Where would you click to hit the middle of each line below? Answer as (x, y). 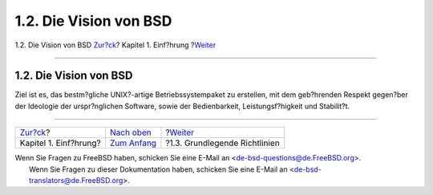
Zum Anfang (133, 143)
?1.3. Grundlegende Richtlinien (223, 143)
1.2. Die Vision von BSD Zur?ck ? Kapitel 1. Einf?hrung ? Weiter (115, 45)
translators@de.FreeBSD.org (76, 181)
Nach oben (130, 132)
